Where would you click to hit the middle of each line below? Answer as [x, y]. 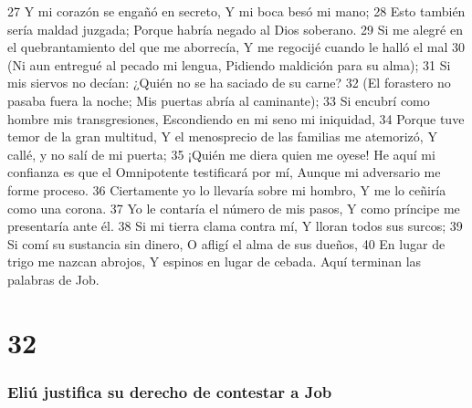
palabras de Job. [53, 279]
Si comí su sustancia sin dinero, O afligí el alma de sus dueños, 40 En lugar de [226, 243]
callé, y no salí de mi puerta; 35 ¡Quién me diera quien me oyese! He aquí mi [221, 154]
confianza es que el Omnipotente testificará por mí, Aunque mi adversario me [224, 172]
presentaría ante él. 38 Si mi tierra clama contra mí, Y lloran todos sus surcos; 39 [235, 226]
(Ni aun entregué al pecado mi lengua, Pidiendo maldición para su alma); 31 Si [229, 64]
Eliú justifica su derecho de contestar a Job [170, 391]
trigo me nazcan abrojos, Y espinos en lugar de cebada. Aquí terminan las [215, 262]
